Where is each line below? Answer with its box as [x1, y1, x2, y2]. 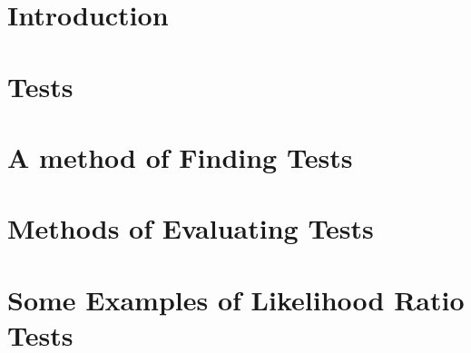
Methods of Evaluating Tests [7, 210, 374, 247]
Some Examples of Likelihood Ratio [7, 280, 465, 318]
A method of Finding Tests [7, 138, 353, 175]
